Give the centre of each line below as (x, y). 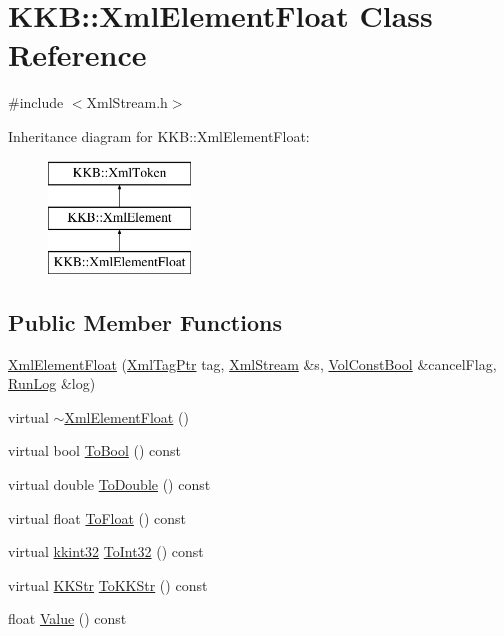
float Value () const (67, 618)
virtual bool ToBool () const (95, 450)
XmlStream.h (127, 102)
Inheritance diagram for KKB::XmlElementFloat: (159, 135)
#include (36, 102)
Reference (77, 54)
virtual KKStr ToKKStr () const (108, 584)
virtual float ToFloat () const (97, 517)
